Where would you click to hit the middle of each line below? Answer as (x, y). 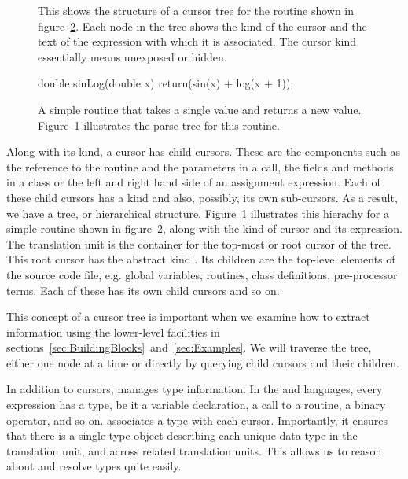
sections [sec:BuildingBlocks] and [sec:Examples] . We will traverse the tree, (189, 347)
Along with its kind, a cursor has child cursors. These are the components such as (203, 151)
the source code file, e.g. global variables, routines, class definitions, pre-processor (202, 274)
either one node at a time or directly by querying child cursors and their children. (203, 362)
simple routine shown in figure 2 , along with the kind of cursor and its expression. (204, 228)
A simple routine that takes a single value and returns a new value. (200, 109)
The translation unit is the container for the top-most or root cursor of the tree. (199, 243)
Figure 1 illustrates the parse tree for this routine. (159, 125)
